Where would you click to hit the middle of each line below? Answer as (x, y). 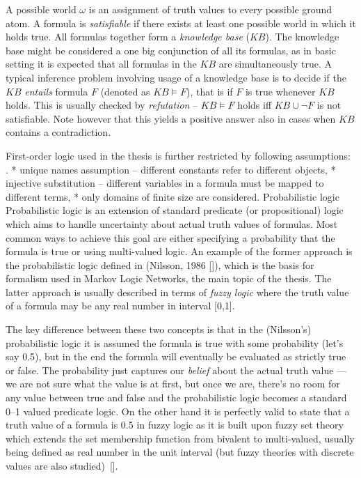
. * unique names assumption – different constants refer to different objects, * (171, 169)
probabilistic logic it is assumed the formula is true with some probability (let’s (175, 342)
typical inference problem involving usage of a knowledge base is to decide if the (176, 77)
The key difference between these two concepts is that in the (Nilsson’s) (159, 329)
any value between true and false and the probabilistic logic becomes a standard (176, 398)
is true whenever (280, 91)
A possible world (41, 9)
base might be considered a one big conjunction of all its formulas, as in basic (171, 50)
